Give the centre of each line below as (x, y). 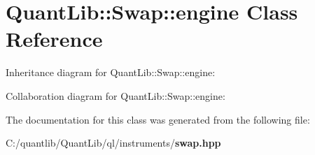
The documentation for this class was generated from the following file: (158, 119)
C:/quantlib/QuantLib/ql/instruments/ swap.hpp (113, 143)
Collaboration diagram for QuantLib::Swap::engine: (115, 95)
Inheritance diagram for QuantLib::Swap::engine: (111, 72)
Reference (54, 39)
